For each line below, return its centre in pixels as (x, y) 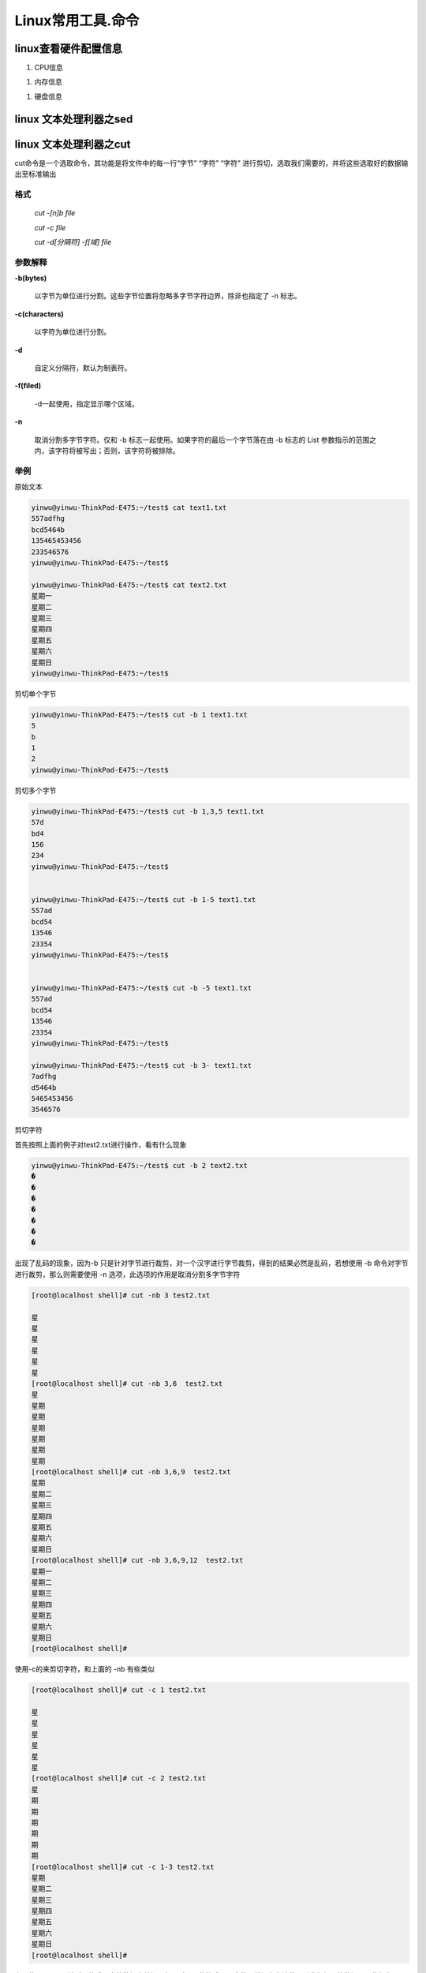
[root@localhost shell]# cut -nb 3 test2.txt (121, 1295)
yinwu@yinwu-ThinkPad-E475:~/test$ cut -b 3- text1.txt (142, 1065)
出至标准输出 (35, 174)
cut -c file (50, 227)
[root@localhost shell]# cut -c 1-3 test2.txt (123, 1867)
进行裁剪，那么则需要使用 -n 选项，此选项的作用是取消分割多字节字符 (127, 1274)
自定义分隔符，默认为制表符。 (83, 368)
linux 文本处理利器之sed (74, 119)
